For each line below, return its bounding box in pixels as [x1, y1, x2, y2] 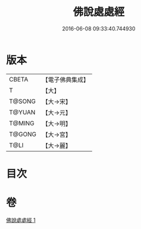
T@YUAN [9, 108, 36, 116]
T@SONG [9, 97, 36, 105]
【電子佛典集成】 [42, 76, 89, 84]
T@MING [9, 119, 35, 127]
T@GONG [9, 130, 36, 138]
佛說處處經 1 [6, 216, 36, 223]
